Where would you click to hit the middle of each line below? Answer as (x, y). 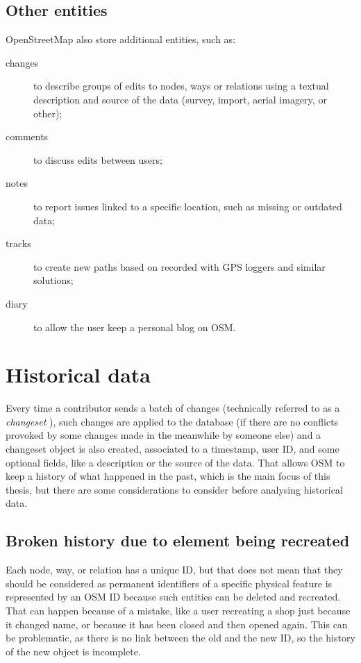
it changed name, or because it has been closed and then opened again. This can (177, 624)
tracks (18, 243)
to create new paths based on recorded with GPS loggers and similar (179, 266)
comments (27, 136)
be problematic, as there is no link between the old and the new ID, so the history (180, 638)
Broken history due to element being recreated (178, 540)
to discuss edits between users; (98, 159)
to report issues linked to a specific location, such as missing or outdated (188, 206)
